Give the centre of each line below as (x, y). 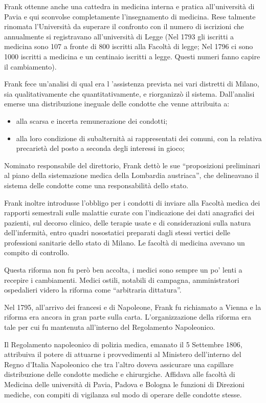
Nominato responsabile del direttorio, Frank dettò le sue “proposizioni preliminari (132, 165)
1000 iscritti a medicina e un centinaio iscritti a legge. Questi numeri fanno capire (132, 56)
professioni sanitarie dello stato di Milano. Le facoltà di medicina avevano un (125, 242)
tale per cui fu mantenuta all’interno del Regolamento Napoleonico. (110, 327)
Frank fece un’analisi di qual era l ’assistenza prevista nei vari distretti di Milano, (132, 84)
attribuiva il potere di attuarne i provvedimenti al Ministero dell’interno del (123, 354)
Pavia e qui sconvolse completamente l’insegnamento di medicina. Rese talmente (130, 16)
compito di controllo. (37, 252)
